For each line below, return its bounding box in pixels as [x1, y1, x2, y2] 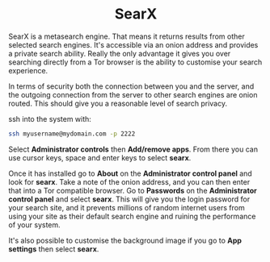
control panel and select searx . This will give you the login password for [8, 194, 251, 204]
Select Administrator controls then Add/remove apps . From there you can [8, 144, 259, 154]
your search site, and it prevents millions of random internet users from [8, 202, 245, 212]
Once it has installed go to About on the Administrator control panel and [8, 168, 252, 178]
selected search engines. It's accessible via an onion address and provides [8, 40, 259, 49]
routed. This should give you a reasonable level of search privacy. [8, 98, 228, 108]
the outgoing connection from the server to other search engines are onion [8, 89, 258, 99]
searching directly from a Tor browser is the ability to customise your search [8, 57, 263, 67]
